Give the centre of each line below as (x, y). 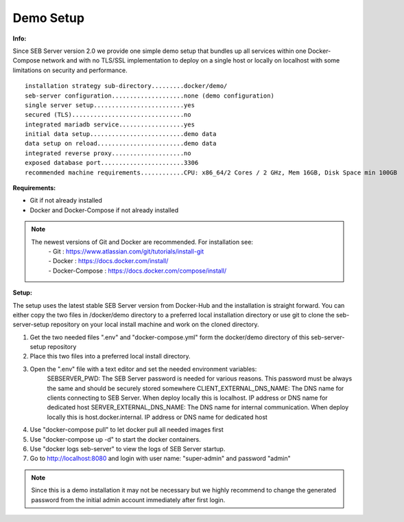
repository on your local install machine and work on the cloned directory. (155, 325)
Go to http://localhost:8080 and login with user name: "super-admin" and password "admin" (160, 458)
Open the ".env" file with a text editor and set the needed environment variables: (143, 369)
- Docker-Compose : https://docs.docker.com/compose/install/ (138, 271)
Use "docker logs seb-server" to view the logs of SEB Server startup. (128, 449)
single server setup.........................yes (110, 105)
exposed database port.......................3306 (112, 163)
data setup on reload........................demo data (121, 144)
